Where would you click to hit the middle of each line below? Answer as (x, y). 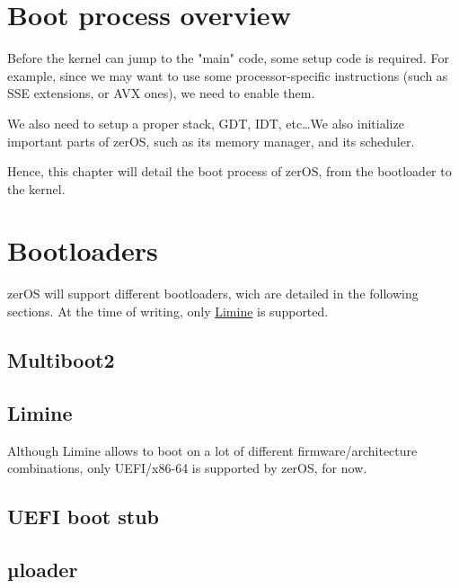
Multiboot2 (61, 359)
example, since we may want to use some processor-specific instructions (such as (228, 75)
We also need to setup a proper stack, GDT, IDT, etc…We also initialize (206, 123)
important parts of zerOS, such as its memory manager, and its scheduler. (211, 141)
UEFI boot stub (83, 517)
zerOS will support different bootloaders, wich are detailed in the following (213, 294)
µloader (43, 569)
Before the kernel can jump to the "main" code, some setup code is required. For (228, 58)
